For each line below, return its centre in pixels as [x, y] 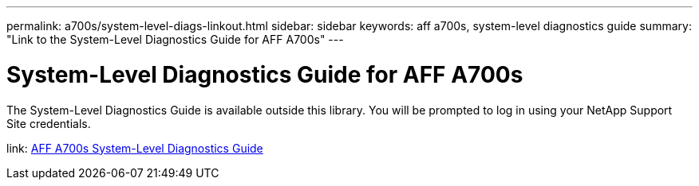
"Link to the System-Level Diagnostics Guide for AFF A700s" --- [175, 39]
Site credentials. [49, 123]
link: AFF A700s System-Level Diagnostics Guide [135, 148]
